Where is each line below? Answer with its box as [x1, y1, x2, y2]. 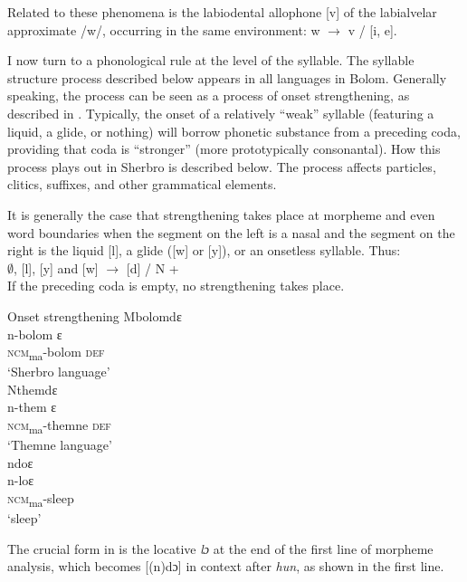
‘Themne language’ [7, 435, 112, 454]
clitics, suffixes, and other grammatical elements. [7, 175, 277, 194]
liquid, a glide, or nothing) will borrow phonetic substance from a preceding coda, [7, 121, 461, 140]
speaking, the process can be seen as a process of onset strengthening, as [7, 86, 410, 105]
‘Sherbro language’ [7, 362, 110, 381]
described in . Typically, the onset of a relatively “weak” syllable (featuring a [7, 103, 434, 122]
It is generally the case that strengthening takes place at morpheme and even [7, 205, 435, 224]
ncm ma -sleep [7, 488, 74, 510]
